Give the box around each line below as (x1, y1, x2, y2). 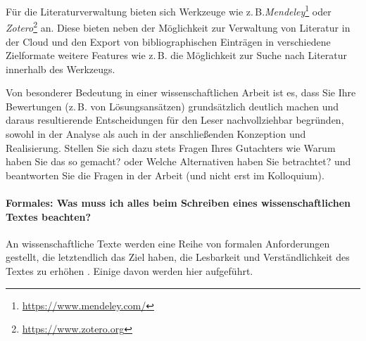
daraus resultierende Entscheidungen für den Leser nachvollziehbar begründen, (6, 112, 344, 127)
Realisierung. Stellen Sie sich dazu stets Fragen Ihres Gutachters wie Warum (6, 140, 336, 155)
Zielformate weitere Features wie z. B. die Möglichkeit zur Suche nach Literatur (6, 48, 348, 63)
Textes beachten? (6, 209, 91, 224)
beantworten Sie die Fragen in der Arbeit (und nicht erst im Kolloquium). (6, 167, 324, 182)
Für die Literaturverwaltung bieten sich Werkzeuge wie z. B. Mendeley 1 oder (6, 2, 332, 18)
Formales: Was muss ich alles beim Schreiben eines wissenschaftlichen (6, 195, 351, 210)
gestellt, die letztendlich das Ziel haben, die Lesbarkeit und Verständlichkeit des (6, 250, 350, 264)
